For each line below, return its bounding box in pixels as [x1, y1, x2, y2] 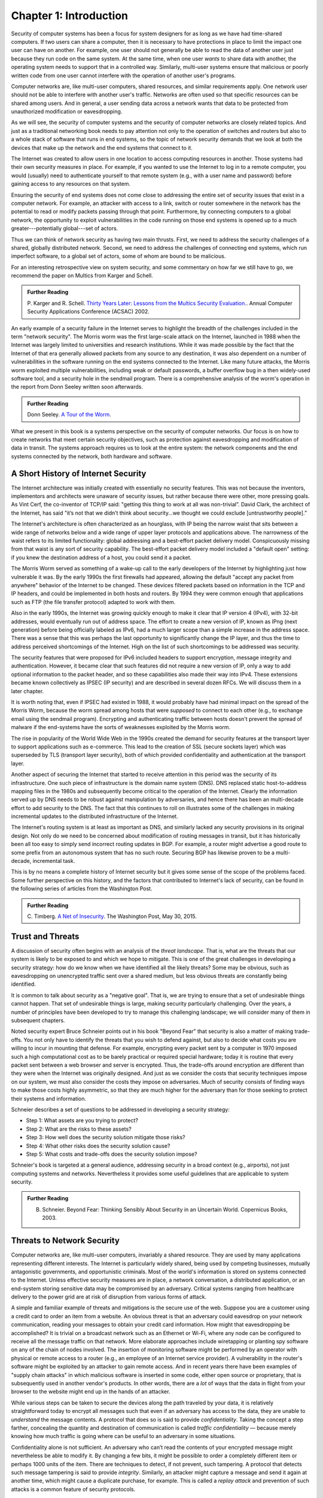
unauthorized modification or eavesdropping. [11, 108, 123, 115]
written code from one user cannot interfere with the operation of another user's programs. [11, 72, 236, 79]
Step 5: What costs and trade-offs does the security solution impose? [26, 1150, 197, 1158]
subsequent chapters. [11, 1017, 65, 1024]
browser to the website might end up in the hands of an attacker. [11, 1388, 170, 1396]
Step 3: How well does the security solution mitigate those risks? [26, 1134, 185, 1141]
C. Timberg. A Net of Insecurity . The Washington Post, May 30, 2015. [27, 913, 197, 920]
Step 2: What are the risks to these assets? [26, 1125, 132, 1132]
